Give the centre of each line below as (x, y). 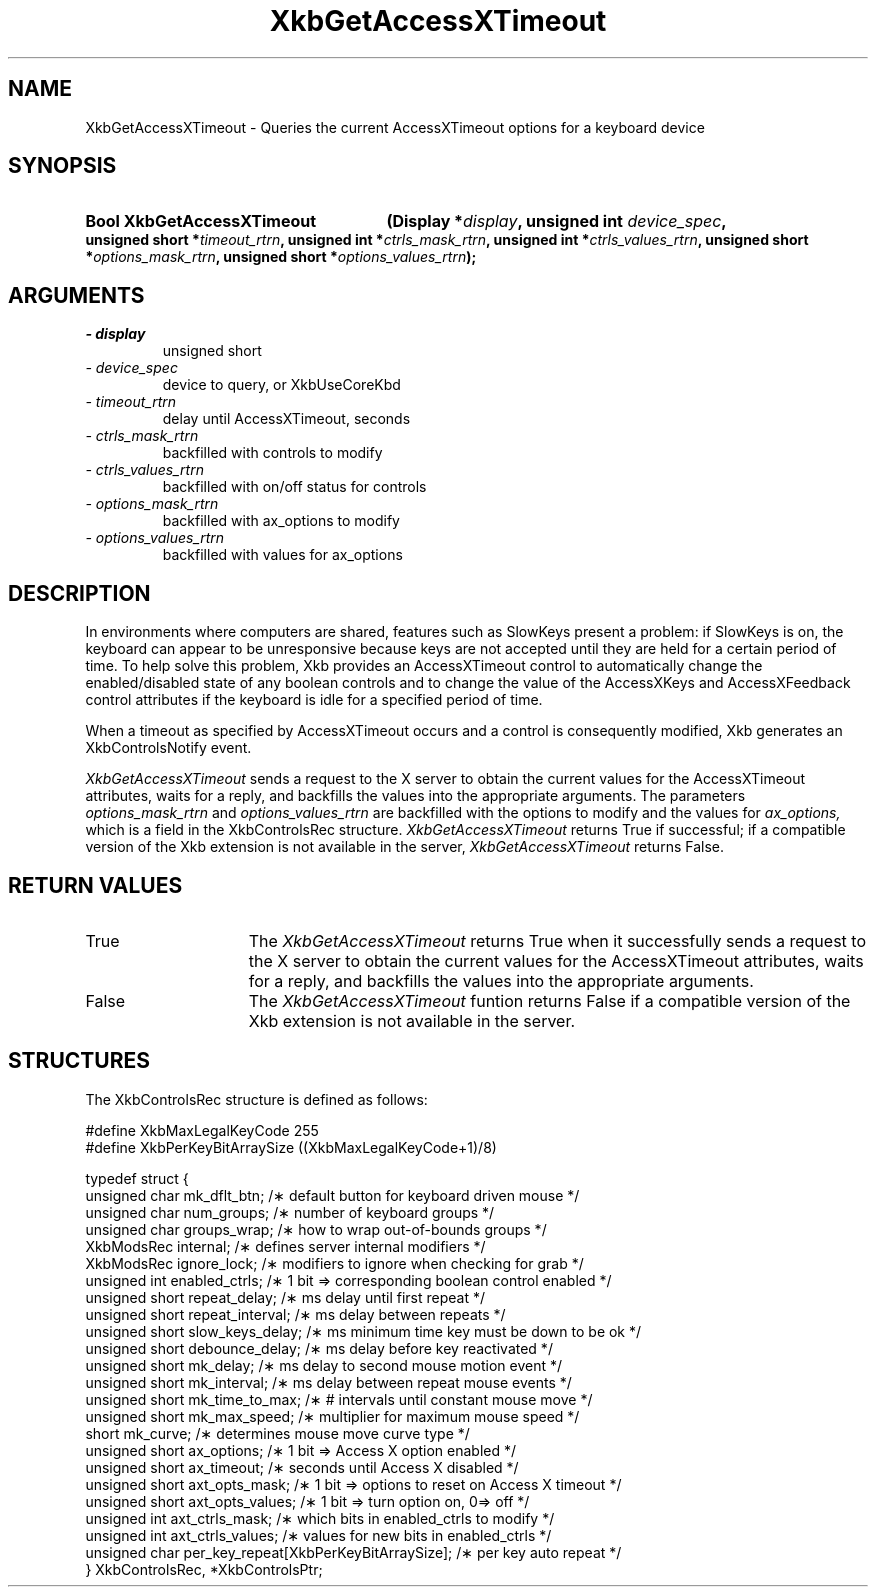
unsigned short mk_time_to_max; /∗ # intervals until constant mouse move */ (339, 1399)
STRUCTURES (79, 1061)
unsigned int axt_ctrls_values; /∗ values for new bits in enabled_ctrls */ (318, 1535)
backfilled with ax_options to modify (281, 521)
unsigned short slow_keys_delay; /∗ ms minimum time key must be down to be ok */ (363, 1331)
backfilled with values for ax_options (282, 555)
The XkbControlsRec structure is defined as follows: (256, 1099)
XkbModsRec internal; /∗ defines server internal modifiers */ (285, 1246)
